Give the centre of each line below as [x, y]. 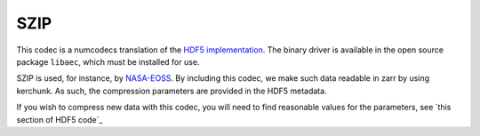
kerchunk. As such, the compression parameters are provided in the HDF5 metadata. [172, 91]
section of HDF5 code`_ [60, 119]
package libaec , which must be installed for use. [108, 61]
